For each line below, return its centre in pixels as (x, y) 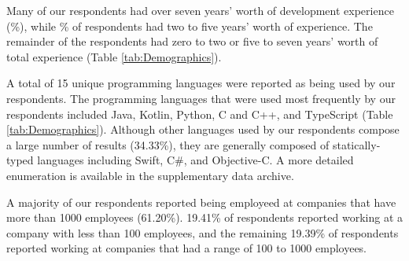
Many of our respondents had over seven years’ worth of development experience (200, 10)
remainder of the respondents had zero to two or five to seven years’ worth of (192, 41)
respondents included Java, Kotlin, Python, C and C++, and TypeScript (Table (200, 114)
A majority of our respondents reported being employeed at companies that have (201, 202)
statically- (356, 144)
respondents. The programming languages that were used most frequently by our (201, 98)
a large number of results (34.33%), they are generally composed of (168, 144)
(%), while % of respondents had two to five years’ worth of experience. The (190, 26)
